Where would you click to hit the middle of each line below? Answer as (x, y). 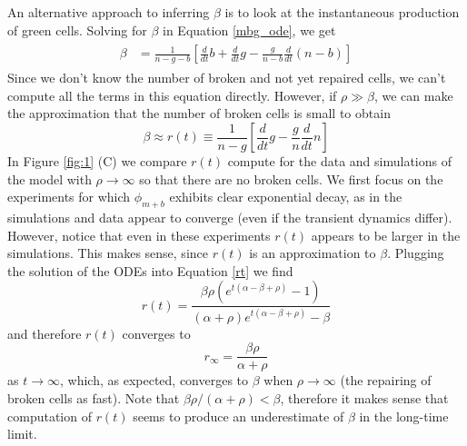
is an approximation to (313, 253)
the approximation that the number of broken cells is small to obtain (199, 113)
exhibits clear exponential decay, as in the (286, 197)
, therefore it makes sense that (364, 398)
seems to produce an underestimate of (238, 416)
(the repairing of (386, 380)
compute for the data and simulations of (340, 161)
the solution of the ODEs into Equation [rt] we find (150, 270)
